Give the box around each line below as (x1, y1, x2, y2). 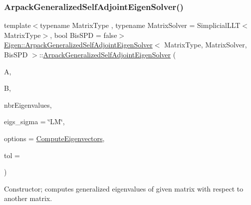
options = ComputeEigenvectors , (4, 133, 105, 143)
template (4, 20, 31, 30)
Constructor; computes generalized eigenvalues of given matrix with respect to (4, 183, 244, 194)
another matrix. (4, 193, 52, 204)
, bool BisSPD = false (50, 29, 117, 40)
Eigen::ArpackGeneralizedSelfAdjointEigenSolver (4, 39, 153, 50)
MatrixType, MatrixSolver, (164, 39, 247, 50)
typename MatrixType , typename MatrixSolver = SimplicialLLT (40, 20, 241, 30)
